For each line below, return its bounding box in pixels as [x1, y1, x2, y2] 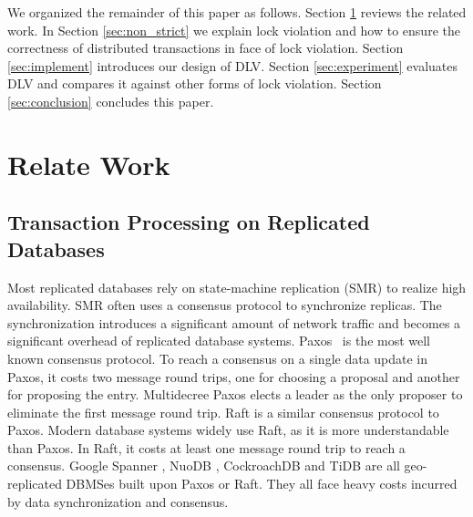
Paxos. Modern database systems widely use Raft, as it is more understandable [7, 420, 449, 439]
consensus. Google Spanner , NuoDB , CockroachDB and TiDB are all [7, 456, 400, 475]
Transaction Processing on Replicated [7, 208, 370, 236]
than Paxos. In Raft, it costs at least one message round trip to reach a [7, 438, 406, 457]
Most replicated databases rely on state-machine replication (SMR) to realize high [7, 277, 467, 296]
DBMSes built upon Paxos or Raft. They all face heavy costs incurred [66, 474, 458, 493]
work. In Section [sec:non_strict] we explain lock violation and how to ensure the [7, 20, 460, 39]
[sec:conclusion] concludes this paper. [7, 91, 214, 110]
